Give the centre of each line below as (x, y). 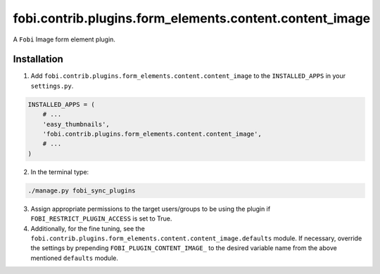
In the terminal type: (60, 171)
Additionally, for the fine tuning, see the (88, 228)
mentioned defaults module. (75, 258)
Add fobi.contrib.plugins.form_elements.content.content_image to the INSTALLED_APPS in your (188, 76)
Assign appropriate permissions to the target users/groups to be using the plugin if (151, 209)
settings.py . (52, 86)
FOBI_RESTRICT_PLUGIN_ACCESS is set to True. (101, 218)
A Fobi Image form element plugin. (64, 39)
